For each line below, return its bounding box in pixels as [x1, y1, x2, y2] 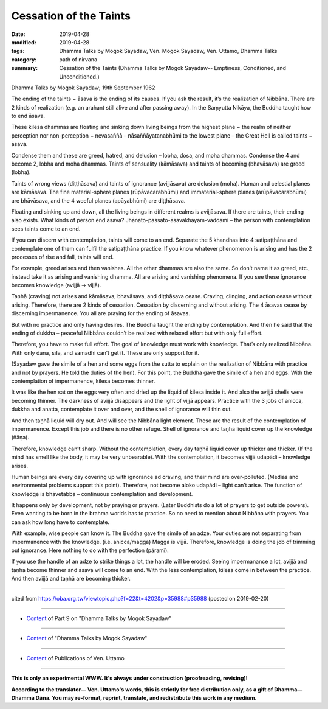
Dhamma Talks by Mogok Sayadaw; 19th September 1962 [11, 84, 155, 91]
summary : [11, 65, 38, 72]
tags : [11, 47, 25, 55]
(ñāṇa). [11, 434, 30, 441]
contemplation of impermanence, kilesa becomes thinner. [11, 377, 155, 385]
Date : [11, 30, 26, 38]
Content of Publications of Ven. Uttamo [26, 654, 125, 662]
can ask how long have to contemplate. [11, 518, 109, 526]
